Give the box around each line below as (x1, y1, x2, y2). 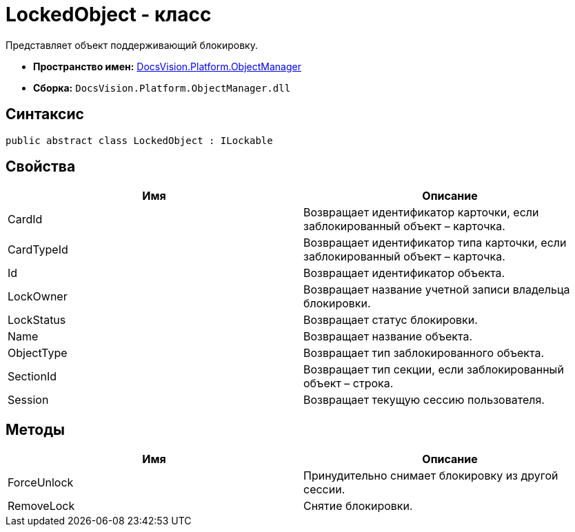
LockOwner (8, 289, 68, 304)
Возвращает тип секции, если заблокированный (303, 362, 564, 377)
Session (8, 393, 49, 407)
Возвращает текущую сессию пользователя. (303, 393, 545, 407)
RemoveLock (8, 499, 75, 513)
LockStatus (8, 313, 66, 327)
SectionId (8, 369, 57, 384)
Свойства (6, 158, 76, 176)
